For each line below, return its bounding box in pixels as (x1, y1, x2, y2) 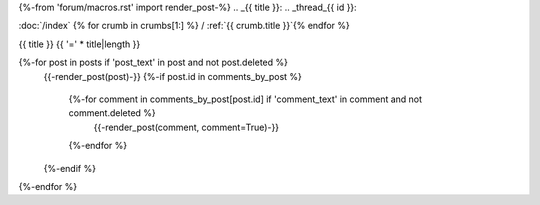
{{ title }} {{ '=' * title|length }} (18, 38, 141, 50)
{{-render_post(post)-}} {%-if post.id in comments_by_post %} (43, 70, 302, 82)
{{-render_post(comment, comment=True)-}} (93, 121, 280, 133)
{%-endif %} (43, 162, 97, 174)
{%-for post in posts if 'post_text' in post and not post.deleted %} (18, 56, 289, 69)
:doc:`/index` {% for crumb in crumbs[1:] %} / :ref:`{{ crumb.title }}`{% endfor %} (18, 20, 350, 32)
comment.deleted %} (68, 107, 157, 119)
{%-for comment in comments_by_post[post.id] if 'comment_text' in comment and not (68, 93, 423, 105)
